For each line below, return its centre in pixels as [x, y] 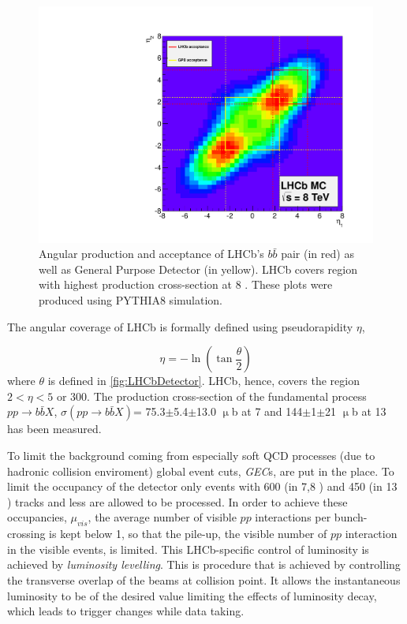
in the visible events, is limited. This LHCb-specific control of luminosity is [188, 549]
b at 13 [369, 411]
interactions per [293, 517]
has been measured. [54, 429]
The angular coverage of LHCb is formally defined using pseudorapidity [180, 326]
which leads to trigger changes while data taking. [126, 611]
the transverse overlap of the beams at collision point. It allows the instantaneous [204, 579]
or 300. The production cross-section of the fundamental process [211, 396]
